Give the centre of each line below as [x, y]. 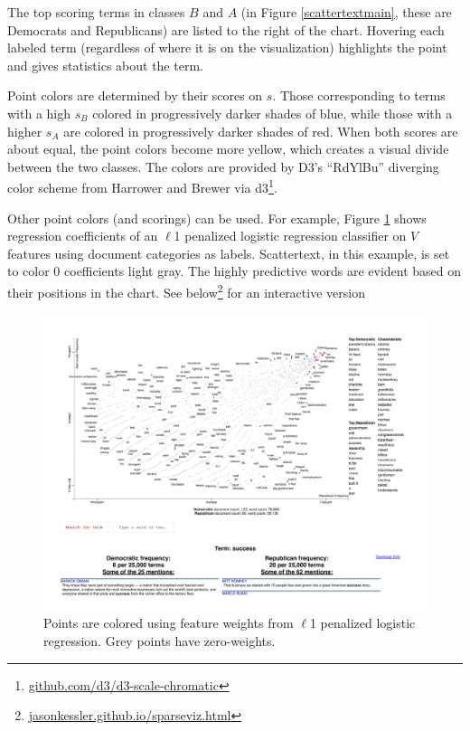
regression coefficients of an [83, 236]
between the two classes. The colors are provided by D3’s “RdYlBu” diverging [223, 166]
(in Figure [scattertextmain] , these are [346, 12]
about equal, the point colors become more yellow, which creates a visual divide [228, 149]
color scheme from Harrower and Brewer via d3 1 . [142, 186]
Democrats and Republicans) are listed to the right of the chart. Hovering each [226, 29]
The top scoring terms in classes [96, 12]
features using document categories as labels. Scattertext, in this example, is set [229, 253]
